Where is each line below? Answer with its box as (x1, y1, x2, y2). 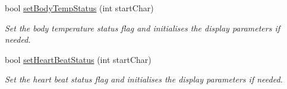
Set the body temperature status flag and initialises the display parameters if (5, 21, 280, 34)
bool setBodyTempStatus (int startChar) (5, 2, 154, 14)
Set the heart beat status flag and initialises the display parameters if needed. (5, 73, 283, 85)
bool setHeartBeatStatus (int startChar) (5, 53, 152, 65)
